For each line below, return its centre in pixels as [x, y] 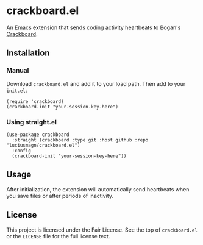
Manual [18, 71]
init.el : [17, 90]
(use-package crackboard [38, 135]
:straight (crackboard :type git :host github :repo [80, 140]
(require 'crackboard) [35, 101]
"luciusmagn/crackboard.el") [43, 145]
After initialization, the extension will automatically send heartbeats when [98, 189]
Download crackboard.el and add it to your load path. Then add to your [96, 83]
